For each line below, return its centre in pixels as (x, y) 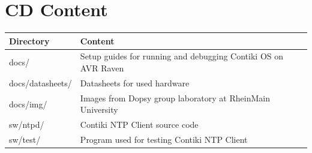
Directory (29, 40)
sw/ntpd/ (27, 124)
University (99, 109)
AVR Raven (102, 68)
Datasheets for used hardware (135, 82)
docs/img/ (28, 103)
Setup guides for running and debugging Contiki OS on (182, 56)
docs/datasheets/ (40, 82)
